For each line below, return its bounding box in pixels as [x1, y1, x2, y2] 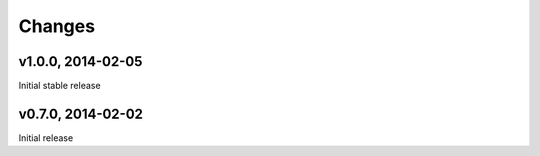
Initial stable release [18, 80, 101, 92]
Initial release [18, 131, 74, 144]
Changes [18, 15, 95, 37]
